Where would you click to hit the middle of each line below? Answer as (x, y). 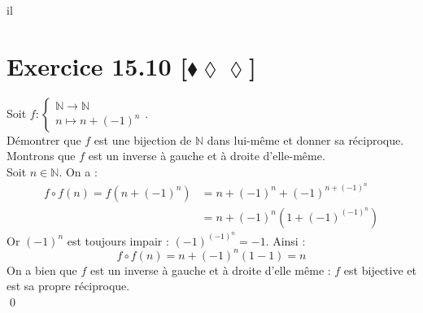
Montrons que (41, 156)
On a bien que (42, 270)
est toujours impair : (118, 240)
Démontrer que (44, 139)
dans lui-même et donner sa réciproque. (305, 139)
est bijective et (380, 270)
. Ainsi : (286, 240)
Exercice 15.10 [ (97, 65)
